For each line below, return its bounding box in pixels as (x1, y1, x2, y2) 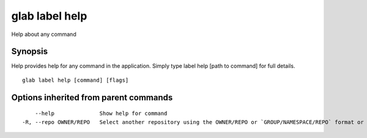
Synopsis (11, 46, 48, 57)
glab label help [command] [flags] (22, 76, 129, 84)
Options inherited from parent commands (11, 92, 173, 103)
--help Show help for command (34, 110, 168, 117)
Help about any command (11, 31, 76, 38)
